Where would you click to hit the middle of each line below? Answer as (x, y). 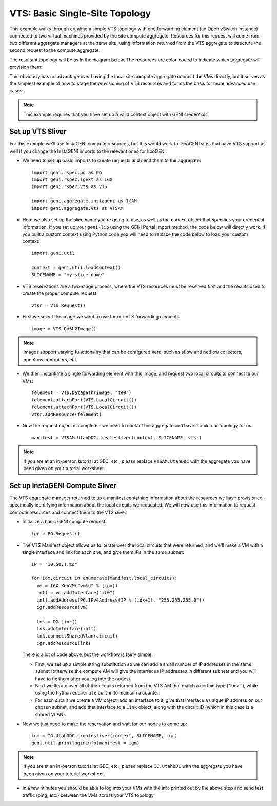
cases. (16, 90)
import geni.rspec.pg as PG (67, 172)
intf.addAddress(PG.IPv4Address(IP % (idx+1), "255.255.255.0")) (121, 600)
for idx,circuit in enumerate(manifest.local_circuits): (105, 578)
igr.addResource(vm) (63, 607)
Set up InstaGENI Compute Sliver (63, 485)
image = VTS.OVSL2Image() (64, 329)
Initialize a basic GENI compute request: (65, 522)
